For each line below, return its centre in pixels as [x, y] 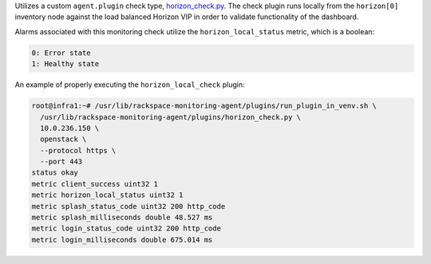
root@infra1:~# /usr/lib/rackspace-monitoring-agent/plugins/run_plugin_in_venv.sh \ [204, 106]
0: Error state [61, 53]
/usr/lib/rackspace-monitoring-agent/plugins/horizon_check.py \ [171, 117]
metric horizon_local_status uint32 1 [107, 195]
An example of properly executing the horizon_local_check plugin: [130, 85]
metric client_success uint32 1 [95, 184]
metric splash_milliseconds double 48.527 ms [122, 218]
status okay [55, 173]
